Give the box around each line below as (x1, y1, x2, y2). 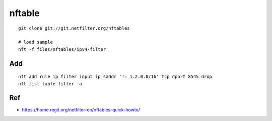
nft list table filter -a (18, 81, 83, 86)
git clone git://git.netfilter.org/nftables (18, 25, 130, 31)
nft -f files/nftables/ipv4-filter (18, 46, 106, 52)
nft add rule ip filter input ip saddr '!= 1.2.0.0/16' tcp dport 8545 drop (18, 74, 213, 80)
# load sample (18, 39, 53, 45)
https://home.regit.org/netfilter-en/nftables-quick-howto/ (22, 107, 141, 113)
